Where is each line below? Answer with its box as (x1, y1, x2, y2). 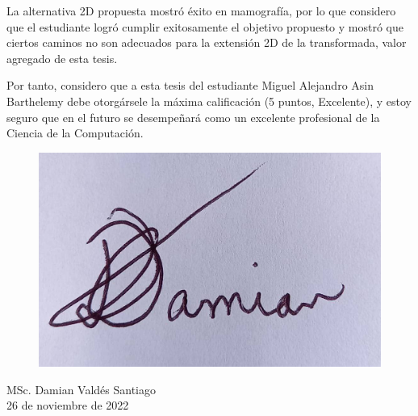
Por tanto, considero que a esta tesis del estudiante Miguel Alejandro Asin (6, 77, 374, 94)
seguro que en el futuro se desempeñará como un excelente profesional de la (6, 108, 380, 125)
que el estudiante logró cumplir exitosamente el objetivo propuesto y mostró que (6, 18, 403, 35)
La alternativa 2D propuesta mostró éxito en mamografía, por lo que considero (6, 2, 396, 19)
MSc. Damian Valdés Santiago (6, 380, 157, 397)
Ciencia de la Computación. (6, 124, 144, 141)
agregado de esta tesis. (6, 49, 118, 66)
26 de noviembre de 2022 (6, 397, 129, 414)
